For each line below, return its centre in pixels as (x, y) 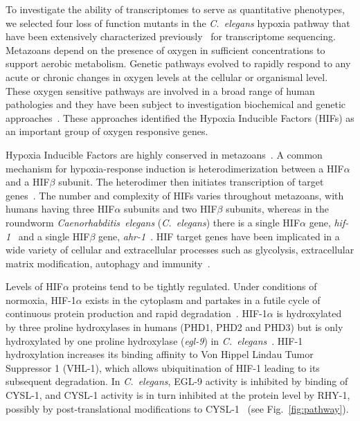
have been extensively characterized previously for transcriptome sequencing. (171, 36)
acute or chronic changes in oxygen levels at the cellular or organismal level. (167, 77)
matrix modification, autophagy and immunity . (108, 263)
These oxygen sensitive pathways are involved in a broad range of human (160, 90)
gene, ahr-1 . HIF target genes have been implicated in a (219, 236)
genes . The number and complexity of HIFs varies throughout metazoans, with (175, 195)
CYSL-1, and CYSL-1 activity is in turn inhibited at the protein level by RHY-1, (178, 395)
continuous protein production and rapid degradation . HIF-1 (136, 313)
